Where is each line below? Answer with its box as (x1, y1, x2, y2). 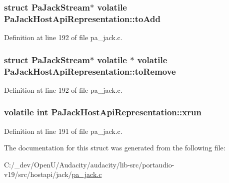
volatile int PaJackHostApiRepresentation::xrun (4, 106, 201, 118)
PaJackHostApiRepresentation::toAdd (4, 12, 161, 25)
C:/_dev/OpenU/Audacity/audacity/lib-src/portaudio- (4, 159, 174, 169)
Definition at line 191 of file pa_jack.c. (4, 125, 122, 136)
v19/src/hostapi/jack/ (4, 169, 72, 179)
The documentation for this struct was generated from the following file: (4, 142, 225, 153)
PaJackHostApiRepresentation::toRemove (4, 65, 176, 77)
